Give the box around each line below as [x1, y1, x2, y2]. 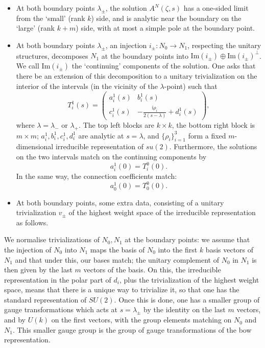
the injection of [4, 244, 52, 254]
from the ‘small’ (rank [16, 12, 85, 23]
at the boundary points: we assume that [125, 234, 250, 245]
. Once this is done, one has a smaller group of [114, 294, 260, 305]
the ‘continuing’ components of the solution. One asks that [71, 60, 256, 71]
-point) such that [164, 80, 218, 91]
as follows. [16, 217, 49, 227]
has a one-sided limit [183, 3, 249, 13]
